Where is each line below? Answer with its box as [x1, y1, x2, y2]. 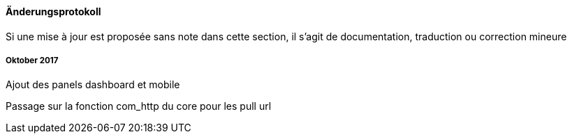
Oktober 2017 [6, 56, 59, 65]
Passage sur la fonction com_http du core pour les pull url [6, 100, 272, 113]
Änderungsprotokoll [6, 6, 101, 17]
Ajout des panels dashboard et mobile [6, 79, 180, 91]
